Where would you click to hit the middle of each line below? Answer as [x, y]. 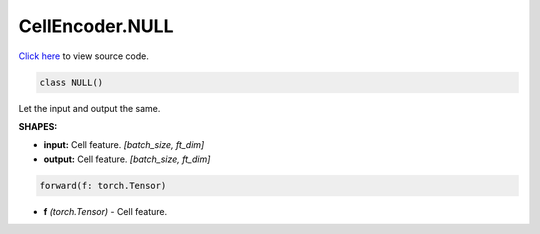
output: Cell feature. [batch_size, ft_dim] [127, 159]
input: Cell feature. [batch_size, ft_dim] [124, 145]
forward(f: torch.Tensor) [103, 185]
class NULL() [71, 82]
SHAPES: [38, 126]
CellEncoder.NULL [96, 26]
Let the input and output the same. [89, 108]
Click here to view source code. [83, 56]
